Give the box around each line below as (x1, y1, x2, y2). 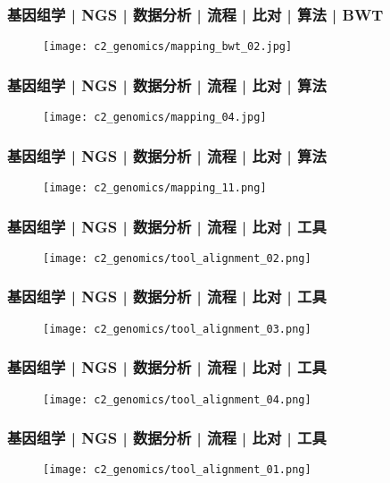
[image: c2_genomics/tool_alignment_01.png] (43, 463, 311, 477)
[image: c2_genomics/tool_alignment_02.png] (43, 251, 311, 265)
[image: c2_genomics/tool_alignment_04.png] (43, 393, 311, 406)
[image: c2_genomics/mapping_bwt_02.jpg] (43, 40, 293, 54)
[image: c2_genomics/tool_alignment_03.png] (43, 322, 311, 335)
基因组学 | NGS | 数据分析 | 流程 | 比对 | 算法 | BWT (7, 3, 384, 25)
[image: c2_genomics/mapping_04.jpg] (43, 111, 267, 124)
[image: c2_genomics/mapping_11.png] (43, 181, 267, 194)
